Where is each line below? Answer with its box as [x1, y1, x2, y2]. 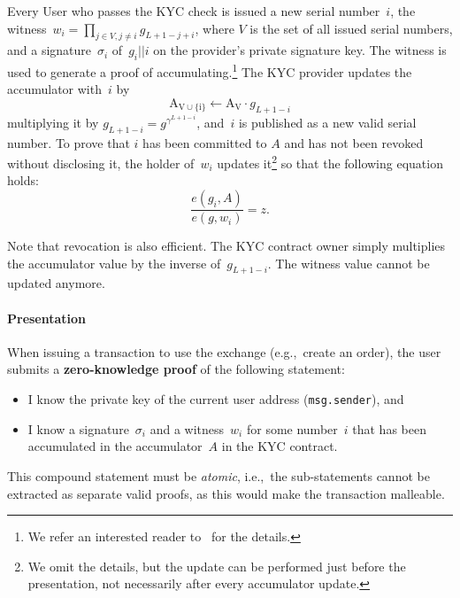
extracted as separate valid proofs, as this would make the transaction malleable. [7, 484, 445, 502]
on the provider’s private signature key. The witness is [153, 41, 447, 59]
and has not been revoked [284, 133, 424, 151]
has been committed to [142, 133, 267, 151]
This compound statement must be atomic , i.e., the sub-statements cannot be [7, 466, 430, 485]
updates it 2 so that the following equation [217, 151, 443, 172]
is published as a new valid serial [238, 113, 417, 131]
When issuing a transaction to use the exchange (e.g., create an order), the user [7, 342, 441, 361]
